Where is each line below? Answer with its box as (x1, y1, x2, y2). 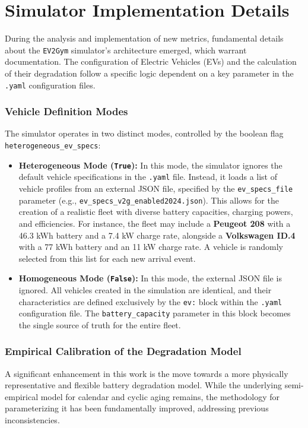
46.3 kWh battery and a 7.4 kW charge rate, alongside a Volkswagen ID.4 (18, 229, 296, 241)
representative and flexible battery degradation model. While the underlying (5, 379, 282, 391)
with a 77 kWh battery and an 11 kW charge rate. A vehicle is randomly (18, 240, 283, 253)
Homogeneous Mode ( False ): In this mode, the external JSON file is (18, 272, 282, 284)
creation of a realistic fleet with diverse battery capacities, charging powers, (18, 205, 293, 218)
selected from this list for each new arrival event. (18, 252, 196, 264)
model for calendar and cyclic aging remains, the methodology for (40, 390, 280, 402)
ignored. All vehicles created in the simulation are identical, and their (18, 283, 272, 296)
